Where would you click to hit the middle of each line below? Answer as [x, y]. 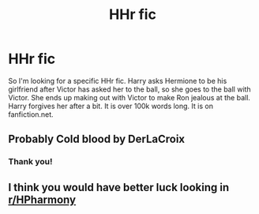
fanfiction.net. [31, 114]
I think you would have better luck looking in [119, 187]
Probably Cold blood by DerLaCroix [97, 139]
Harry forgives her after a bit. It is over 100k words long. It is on [111, 106]
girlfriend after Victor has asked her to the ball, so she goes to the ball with [129, 89]
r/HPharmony [42, 199]
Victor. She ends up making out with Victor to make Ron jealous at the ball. [129, 97]
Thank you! [30, 162]
